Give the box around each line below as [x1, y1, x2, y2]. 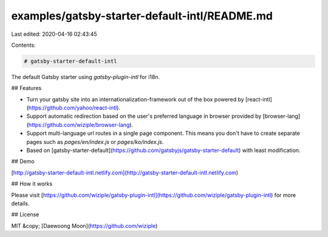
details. [11, 199, 30, 207]
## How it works [11, 180, 53, 188]
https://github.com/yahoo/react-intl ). [28, 104, 121, 112]
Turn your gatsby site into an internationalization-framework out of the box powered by [26, 95, 244, 103]
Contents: [11, 41, 36, 49]
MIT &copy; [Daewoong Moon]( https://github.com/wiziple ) [11, 222, 158, 229]
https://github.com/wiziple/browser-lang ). [28, 121, 134, 128]
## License [11, 211, 39, 218]
